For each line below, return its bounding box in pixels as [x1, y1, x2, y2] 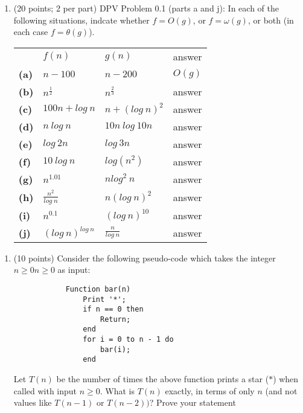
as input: [57, 263, 91, 276]
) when [273, 373, 299, 385]
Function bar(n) [65, 284, 131, 293]
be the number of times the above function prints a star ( [56, 373, 269, 385]
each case [13, 25, 48, 38]
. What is [100, 384, 135, 397]
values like [13, 396, 52, 409]
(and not [265, 384, 298, 397]
